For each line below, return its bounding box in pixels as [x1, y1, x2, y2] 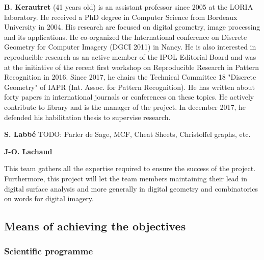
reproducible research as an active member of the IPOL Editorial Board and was [4, 51, 256, 62]
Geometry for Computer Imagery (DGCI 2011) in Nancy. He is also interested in [4, 41, 256, 52]
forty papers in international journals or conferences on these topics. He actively [4, 91, 254, 102]
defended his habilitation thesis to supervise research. [4, 111, 171, 122]
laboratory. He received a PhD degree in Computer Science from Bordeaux [4, 11, 237, 22]
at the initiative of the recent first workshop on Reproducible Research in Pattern [4, 61, 259, 72]
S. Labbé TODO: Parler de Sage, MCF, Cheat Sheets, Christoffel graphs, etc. [4, 129, 251, 139]
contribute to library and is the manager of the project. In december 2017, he [4, 101, 246, 112]
